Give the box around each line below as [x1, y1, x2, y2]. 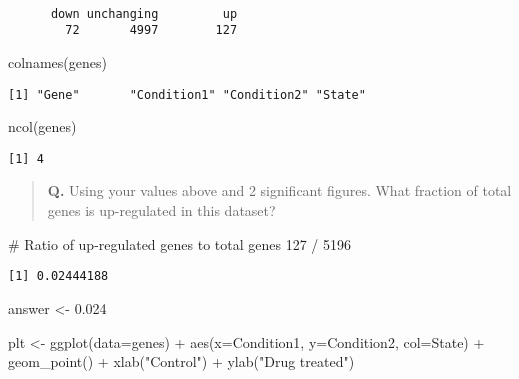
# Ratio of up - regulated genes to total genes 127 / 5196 [8, 233, 352, 254]
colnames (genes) [8, 51, 107, 72]
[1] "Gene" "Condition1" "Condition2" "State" [8, 87, 366, 102]
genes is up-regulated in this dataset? [47, 200, 276, 221]
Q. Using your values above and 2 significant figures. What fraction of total [47, 180, 512, 201]
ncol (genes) [8, 116, 77, 137]
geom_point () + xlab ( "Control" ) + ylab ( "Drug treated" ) [8, 351, 355, 372]
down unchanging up [50, 6, 238, 21]
